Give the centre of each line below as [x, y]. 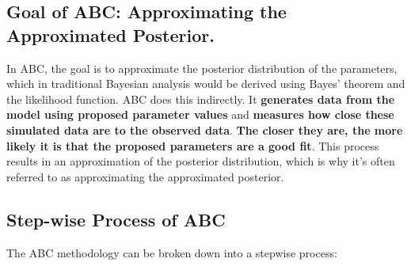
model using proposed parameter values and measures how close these [200, 114]
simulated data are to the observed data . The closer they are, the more [205, 129]
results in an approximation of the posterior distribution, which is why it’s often [201, 161]
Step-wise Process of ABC [116, 219]
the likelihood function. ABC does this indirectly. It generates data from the [201, 99]
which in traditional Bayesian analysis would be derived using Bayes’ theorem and [206, 84]
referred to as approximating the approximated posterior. [145, 176]
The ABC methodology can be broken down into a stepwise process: [172, 252]
